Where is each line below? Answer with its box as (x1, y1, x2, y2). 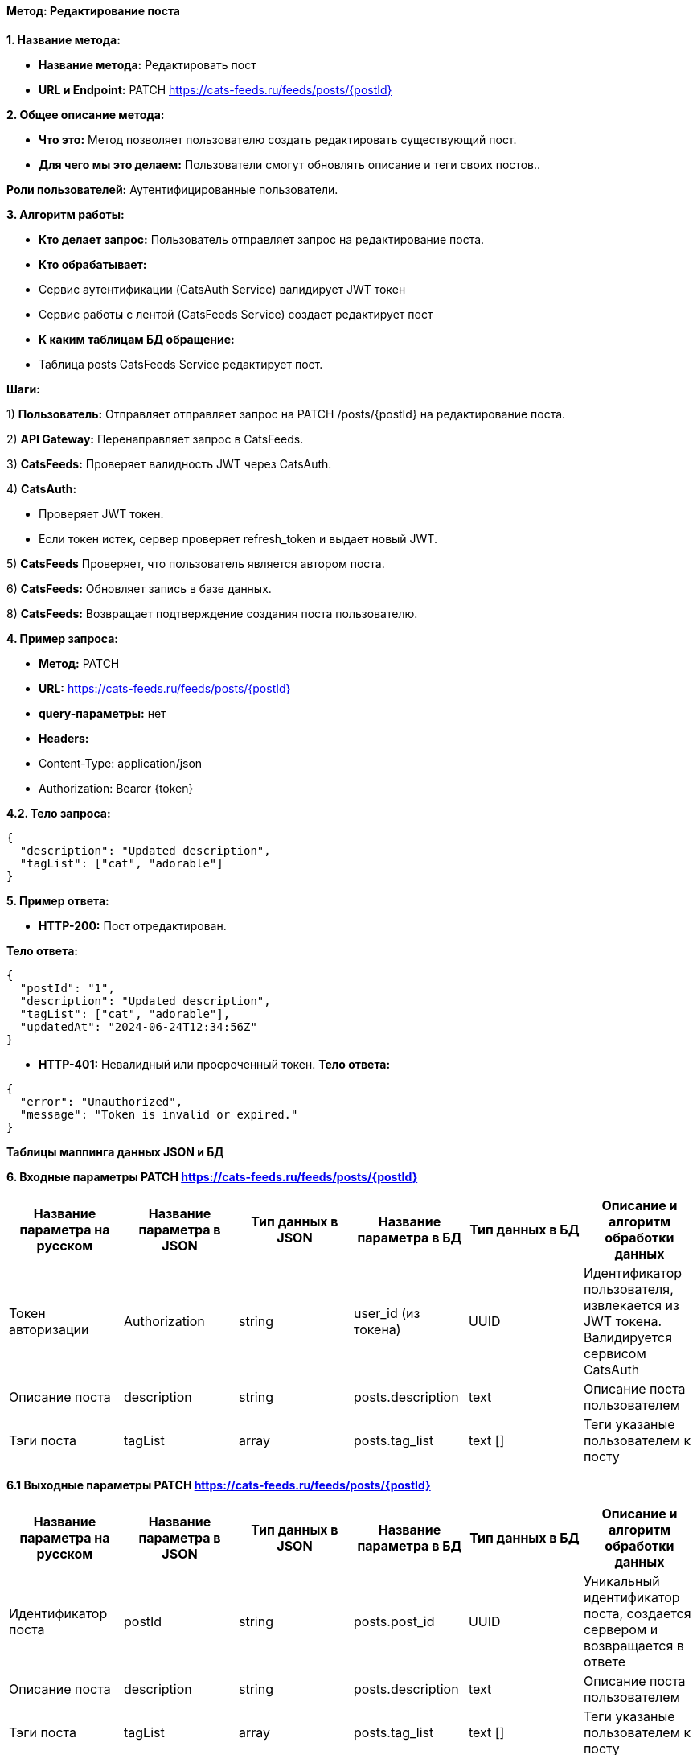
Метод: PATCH (39, 656, 120, 670)
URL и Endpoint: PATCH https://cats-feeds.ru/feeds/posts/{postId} (39, 82, 392, 97)
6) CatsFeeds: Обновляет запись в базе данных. (6, 581, 272, 595)
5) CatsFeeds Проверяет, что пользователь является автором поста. (6, 556, 385, 571)
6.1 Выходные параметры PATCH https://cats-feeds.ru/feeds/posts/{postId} (6, 1477, 431, 1492)
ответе (583, 1653, 626, 1670)
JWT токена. (583, 1312, 662, 1329)
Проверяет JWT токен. (39, 506, 164, 521)
